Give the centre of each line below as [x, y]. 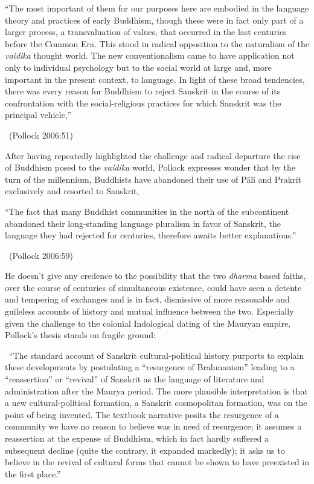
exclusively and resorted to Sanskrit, [72, 191]
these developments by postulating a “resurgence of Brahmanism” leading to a [150, 367]
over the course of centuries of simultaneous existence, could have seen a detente [153, 287]
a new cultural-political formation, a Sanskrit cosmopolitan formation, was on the [156, 403]
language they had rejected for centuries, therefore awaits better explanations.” [151, 235]
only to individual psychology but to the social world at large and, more [138, 67]
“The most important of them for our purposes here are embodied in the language [157, 8]
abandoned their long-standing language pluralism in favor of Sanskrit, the [143, 223]
